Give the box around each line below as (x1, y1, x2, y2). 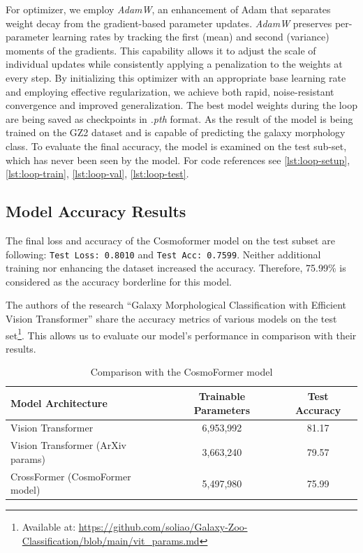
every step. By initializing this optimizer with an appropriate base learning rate (6, 70, 346, 84)
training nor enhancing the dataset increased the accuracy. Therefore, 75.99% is (6, 260, 346, 275)
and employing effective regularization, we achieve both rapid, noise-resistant (6, 84, 334, 98)
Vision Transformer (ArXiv (10, 438, 126, 452)
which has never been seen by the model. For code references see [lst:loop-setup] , (6, 152, 350, 167)
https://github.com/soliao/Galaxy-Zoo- (78, 519, 248, 534)
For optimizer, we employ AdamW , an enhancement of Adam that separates (6, 2, 331, 16)
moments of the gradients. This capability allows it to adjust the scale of (6, 43, 316, 57)
